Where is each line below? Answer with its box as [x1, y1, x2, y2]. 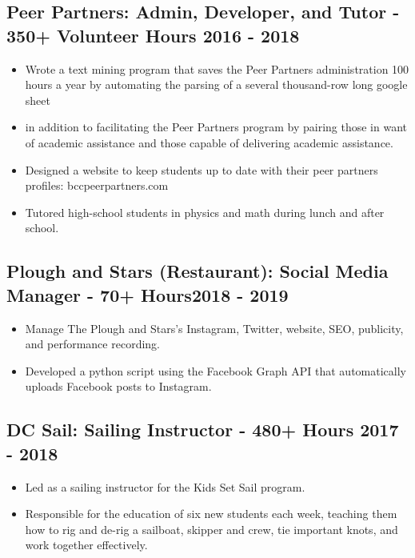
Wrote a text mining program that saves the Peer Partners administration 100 [25, 60, 409, 77]
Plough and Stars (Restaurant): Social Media [6, 259, 389, 283]
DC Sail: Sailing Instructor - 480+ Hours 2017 [6, 417, 399, 442]
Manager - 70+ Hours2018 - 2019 [6, 282, 289, 307]
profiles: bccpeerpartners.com [25, 177, 169, 194]
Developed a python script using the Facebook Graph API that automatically [25, 362, 406, 379]
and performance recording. [25, 335, 160, 352]
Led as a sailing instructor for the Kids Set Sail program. [25, 478, 305, 495]
